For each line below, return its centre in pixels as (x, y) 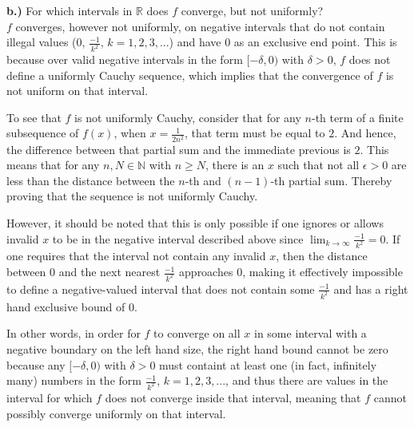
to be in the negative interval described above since (178, 238)
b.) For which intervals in (70, 10)
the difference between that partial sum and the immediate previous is (179, 149)
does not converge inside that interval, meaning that (233, 398)
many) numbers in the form (74, 380)
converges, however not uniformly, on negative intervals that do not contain (200, 26)
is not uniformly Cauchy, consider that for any (188, 117)
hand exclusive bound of (66, 306)
